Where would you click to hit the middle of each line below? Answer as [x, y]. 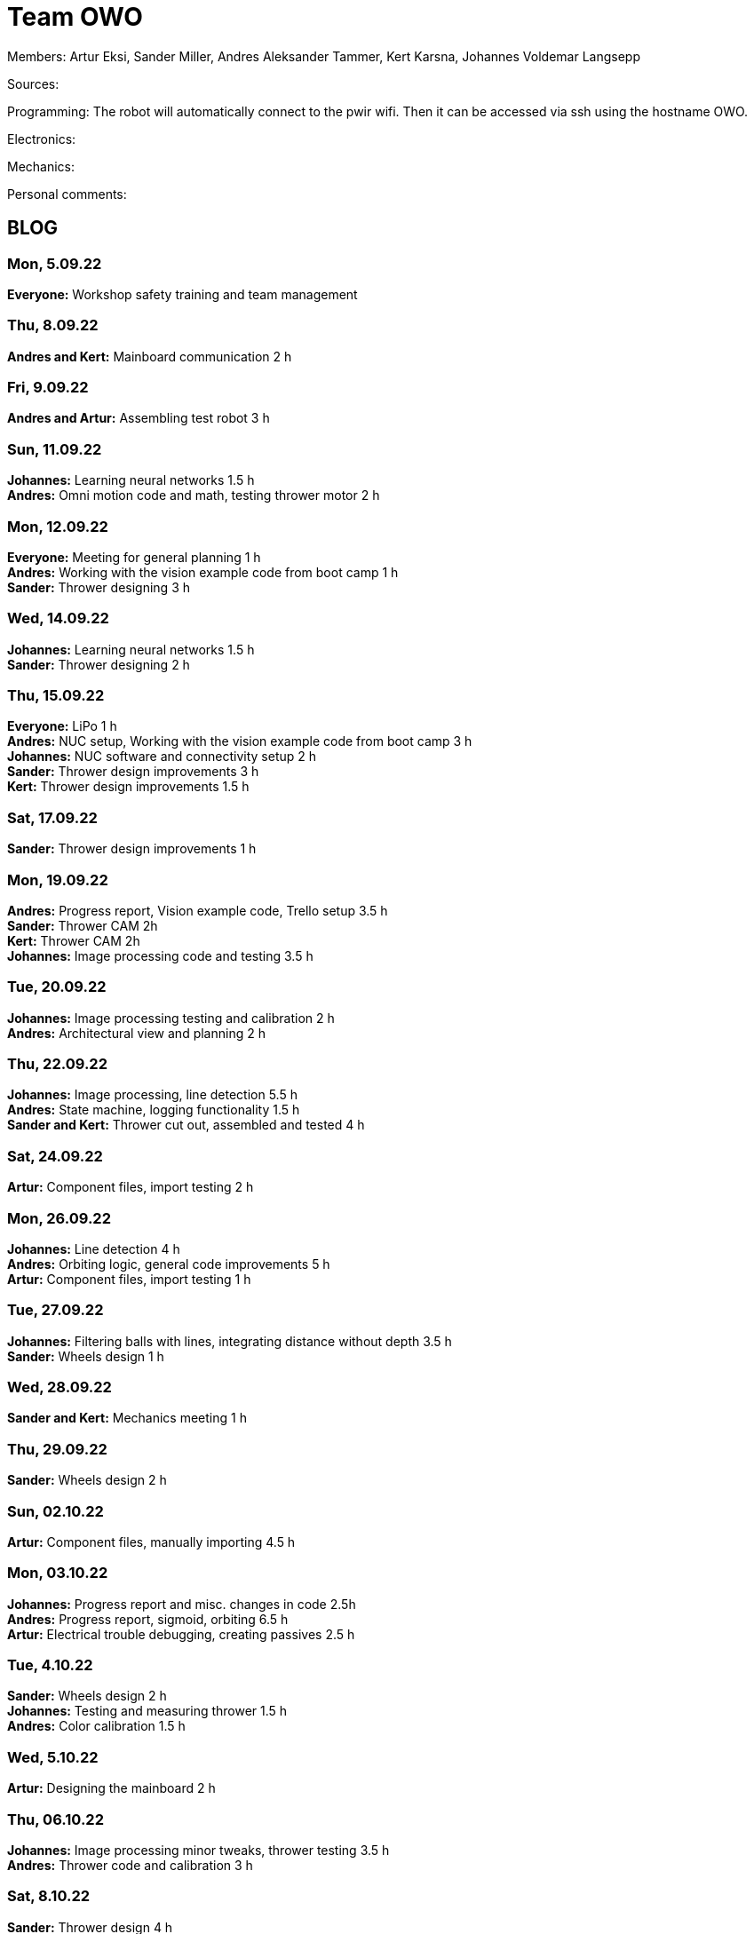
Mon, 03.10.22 [58, 1573]
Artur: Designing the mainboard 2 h [111, 1788]
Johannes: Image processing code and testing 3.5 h [160, 955]
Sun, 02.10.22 [56, 1511]
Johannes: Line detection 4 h [94, 1248]
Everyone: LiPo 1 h [62, 726]
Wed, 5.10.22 [53, 1757]
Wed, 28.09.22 [60, 1387]
